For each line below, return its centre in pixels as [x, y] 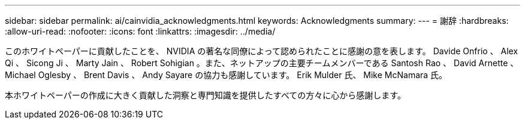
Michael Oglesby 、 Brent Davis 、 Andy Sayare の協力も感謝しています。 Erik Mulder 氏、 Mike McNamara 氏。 [226, 75]
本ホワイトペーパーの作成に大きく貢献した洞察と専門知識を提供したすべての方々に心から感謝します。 [205, 95]
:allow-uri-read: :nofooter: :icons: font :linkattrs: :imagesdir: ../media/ [140, 31]
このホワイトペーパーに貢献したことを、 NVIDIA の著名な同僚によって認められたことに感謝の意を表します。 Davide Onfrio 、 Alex [262, 51]
